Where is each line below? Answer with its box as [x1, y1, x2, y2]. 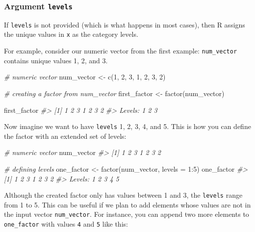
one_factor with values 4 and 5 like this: [4, 219, 128, 229]
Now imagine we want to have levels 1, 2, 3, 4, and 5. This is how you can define [4, 121, 251, 131]
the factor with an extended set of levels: [4, 130, 127, 141]
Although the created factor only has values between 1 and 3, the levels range [4, 190, 243, 200]
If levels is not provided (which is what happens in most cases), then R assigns [4, 19, 245, 29]
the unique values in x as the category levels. [4, 29, 138, 39]
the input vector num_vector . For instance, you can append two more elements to [4, 209, 249, 219]
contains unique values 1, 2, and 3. [4, 55, 108, 65]
